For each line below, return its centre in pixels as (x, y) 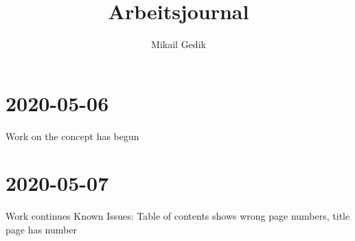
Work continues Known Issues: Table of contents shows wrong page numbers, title (178, 216)
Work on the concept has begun (72, 136)
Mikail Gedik (179, 44)
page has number (41, 229)
